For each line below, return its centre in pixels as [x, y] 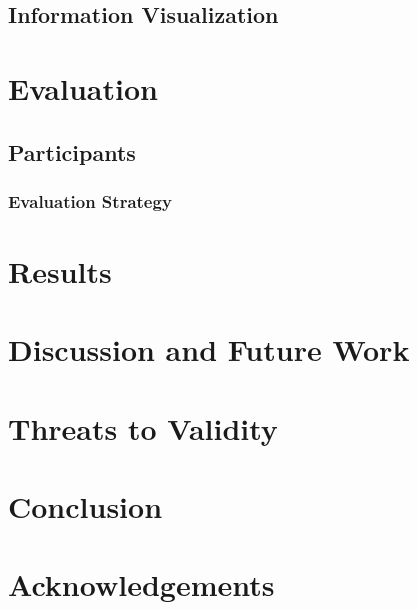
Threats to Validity [143, 427]
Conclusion [85, 506]
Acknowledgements [141, 584]
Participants [72, 151]
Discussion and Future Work [209, 349]
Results [60, 270]
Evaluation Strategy [90, 200]
